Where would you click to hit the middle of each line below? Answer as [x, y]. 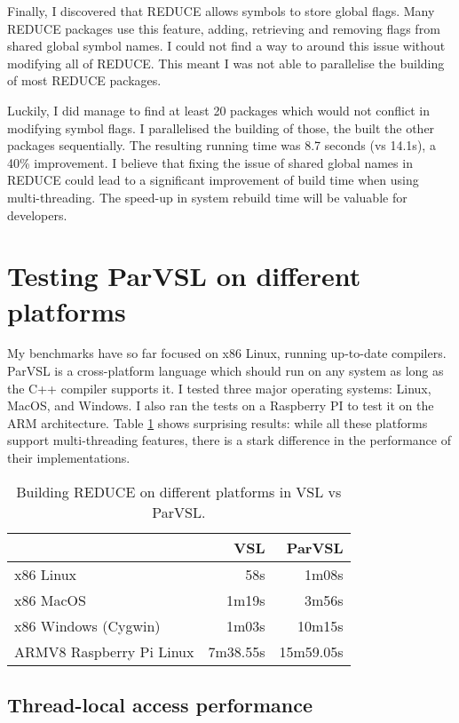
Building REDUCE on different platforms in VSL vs [179, 491]
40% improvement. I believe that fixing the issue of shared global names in [210, 162]
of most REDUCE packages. [84, 80]
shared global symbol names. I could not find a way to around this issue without [226, 46]
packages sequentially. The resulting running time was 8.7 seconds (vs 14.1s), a [222, 145]
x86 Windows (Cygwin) [87, 625]
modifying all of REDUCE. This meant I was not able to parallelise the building [226, 63]
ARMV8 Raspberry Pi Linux [104, 651]
